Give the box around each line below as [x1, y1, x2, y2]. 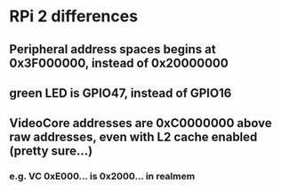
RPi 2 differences [9, 6, 139, 27]
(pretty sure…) [9, 144, 93, 159]
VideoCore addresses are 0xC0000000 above [9, 115, 273, 131]
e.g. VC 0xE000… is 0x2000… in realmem [9, 171, 196, 183]
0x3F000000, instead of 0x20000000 [9, 55, 229, 70]
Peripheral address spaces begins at [9, 42, 216, 57]
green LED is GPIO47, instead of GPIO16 [9, 85, 232, 100]
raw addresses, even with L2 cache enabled [9, 130, 258, 145]
